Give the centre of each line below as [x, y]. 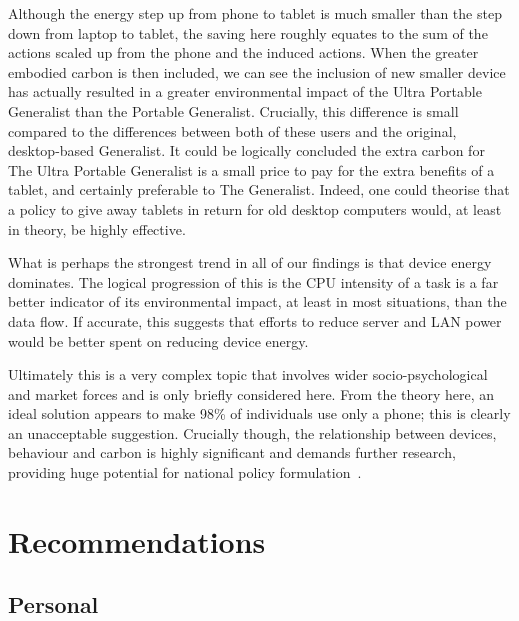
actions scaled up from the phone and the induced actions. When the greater [243, 52]
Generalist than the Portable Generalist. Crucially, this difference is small [233, 110]
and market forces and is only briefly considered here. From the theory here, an [251, 393]
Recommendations [137, 540]
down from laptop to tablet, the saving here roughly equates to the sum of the [248, 32]
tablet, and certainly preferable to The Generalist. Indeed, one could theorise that [259, 189]
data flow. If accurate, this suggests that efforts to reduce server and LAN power [255, 320]
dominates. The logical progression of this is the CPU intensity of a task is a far [253, 281]
